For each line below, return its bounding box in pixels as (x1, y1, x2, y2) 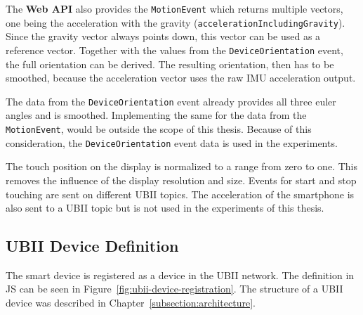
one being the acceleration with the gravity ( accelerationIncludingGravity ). (6, 15, 345, 30)
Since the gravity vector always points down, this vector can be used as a (6, 29, 321, 44)
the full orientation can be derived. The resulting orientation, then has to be (6, 56, 334, 71)
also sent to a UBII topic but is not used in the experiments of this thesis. (6, 200, 324, 215)
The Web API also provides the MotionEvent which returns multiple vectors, (6, 1, 343, 15)
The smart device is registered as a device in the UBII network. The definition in (6, 267, 355, 282)
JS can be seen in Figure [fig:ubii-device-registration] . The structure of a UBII (6, 281, 343, 296)
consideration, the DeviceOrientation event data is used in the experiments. (6, 135, 338, 150)
